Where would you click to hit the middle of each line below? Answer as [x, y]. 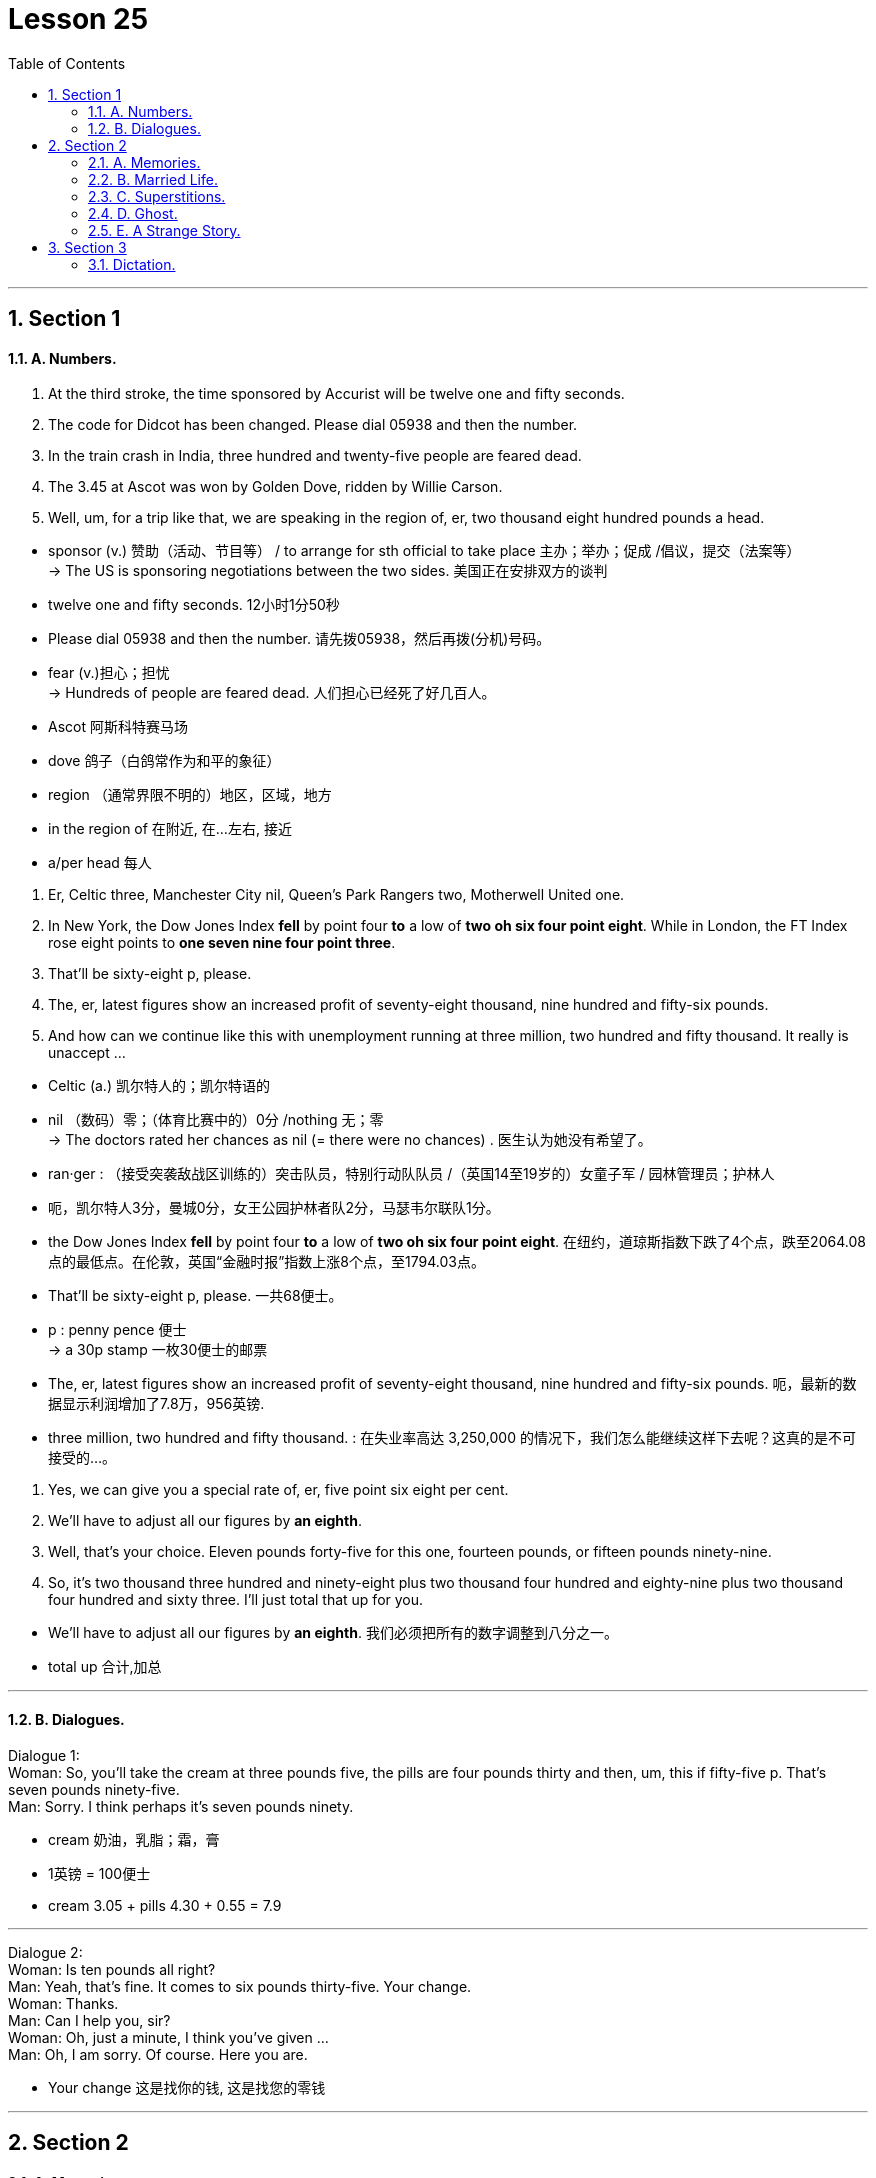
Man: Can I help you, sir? [89, 2020]
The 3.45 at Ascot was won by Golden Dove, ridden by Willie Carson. [275, 487]
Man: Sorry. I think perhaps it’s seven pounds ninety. [181, 1806]
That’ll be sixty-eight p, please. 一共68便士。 [195, 1296]
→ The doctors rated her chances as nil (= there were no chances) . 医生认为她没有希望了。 [350, 1140]
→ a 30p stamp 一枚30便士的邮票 [158, 1350]
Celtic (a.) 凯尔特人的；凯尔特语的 [159, 1086]
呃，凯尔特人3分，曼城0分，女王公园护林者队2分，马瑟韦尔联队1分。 [274, 1208]
